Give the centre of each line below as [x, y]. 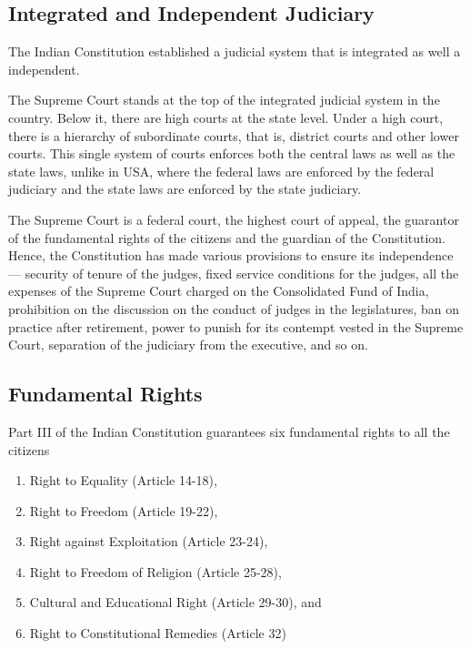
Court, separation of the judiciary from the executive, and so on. [188, 345]
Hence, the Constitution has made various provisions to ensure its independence [231, 255]
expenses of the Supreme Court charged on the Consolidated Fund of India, [219, 291]
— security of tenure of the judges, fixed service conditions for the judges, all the [234, 273]
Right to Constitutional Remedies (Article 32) [158, 633]
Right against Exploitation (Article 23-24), [149, 541]
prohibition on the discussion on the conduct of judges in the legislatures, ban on [234, 308]
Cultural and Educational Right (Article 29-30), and [175, 602]
